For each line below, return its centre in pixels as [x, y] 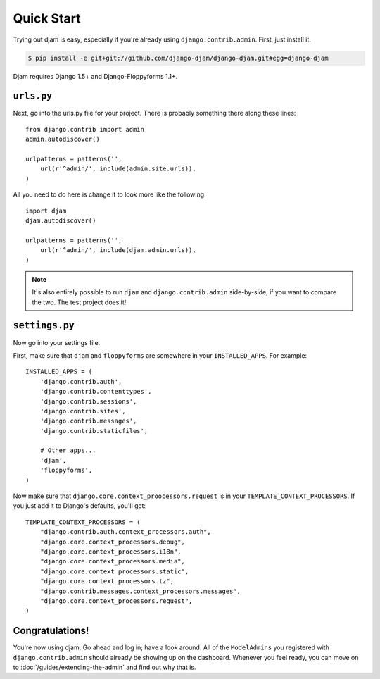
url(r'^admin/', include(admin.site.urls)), [118, 169]
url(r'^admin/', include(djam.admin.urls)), [118, 250]
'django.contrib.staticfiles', [94, 431]
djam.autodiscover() [61, 220]
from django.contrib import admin [85, 129]
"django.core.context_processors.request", [116, 601]
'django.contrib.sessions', [88, 401]
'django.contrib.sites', [83, 411]
